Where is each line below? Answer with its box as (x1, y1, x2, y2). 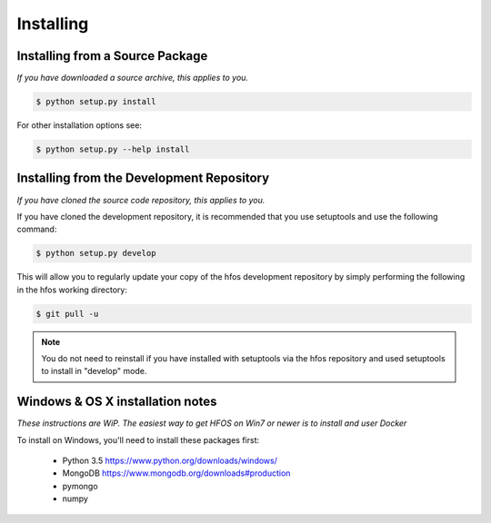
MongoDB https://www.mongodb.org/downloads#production (62, 468, 291, 479)
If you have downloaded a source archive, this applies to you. (16, 73, 249, 84)
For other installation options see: (16, 120, 143, 131)
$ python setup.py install (35, 96, 156, 107)
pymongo (62, 480, 99, 491)
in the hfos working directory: (16, 284, 127, 295)
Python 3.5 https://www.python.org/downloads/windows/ (62, 455, 277, 467)
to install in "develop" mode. (41, 366, 147, 377)
